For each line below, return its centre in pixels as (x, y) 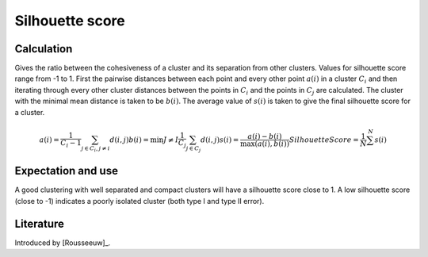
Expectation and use (67, 171)
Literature (40, 223)
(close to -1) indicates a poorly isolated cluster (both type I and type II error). (139, 201)
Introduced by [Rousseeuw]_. (63, 243)
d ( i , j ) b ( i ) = (130, 140)
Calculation (44, 49)
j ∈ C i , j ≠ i (96, 149)
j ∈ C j (193, 149)
